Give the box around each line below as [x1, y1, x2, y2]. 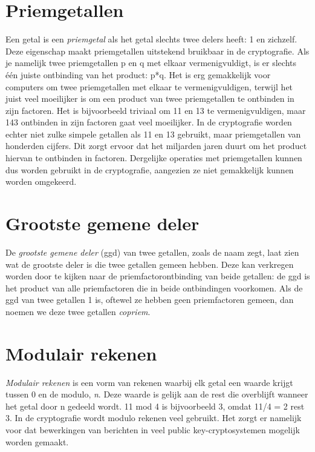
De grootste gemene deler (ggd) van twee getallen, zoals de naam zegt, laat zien [5, 245, 299, 258]
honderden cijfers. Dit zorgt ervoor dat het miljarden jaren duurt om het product [5, 139, 307, 152]
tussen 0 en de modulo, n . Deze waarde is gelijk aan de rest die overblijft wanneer [5, 388, 308, 400]
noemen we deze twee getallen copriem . [5, 305, 151, 317]
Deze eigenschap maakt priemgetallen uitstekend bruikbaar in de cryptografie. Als [5, 44, 310, 57]
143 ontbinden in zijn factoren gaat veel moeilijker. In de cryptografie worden [5, 116, 292, 128]
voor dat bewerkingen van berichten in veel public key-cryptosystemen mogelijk [5, 424, 300, 436]
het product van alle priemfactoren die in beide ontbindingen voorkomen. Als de [5, 281, 303, 294]
